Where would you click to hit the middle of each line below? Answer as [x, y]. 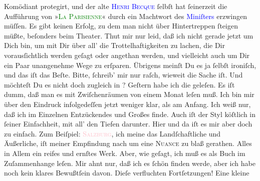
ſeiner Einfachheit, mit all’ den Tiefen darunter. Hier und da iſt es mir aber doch [128, 124]
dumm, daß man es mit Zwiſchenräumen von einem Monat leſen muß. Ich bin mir [129, 94]
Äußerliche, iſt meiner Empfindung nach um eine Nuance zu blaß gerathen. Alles [128, 143]
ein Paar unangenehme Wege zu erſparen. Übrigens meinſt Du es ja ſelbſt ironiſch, [130, 65]
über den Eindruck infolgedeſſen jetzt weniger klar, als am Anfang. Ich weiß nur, [127, 104]
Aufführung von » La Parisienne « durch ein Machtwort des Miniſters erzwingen [125, 16]
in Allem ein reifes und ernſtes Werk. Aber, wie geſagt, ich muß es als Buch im [125, 153]
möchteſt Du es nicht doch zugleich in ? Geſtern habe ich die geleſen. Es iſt [119, 84]
